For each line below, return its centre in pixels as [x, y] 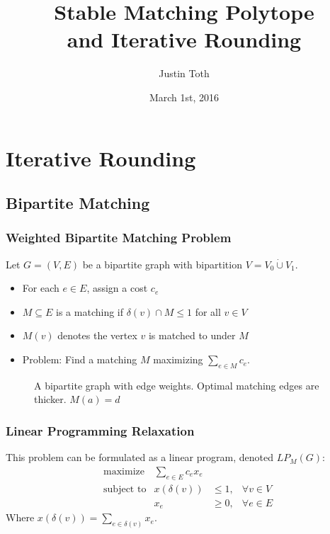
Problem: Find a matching [80, 359]
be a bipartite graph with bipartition [162, 264]
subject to [125, 489]
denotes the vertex [97, 335]
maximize [124, 471]
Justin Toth [184, 73]
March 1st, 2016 [184, 97]
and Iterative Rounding [184, 39]
